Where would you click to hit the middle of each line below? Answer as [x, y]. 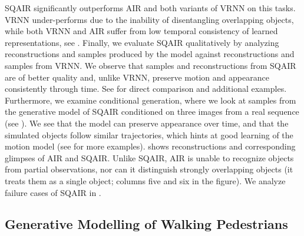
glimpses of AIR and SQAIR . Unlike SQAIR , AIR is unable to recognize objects [149, 157]
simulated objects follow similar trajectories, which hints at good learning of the [149, 134]
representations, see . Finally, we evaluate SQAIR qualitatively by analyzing [142, 42]
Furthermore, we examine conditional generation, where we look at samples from [151, 100]
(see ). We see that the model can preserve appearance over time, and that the [147, 123]
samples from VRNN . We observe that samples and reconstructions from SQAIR [151, 65]
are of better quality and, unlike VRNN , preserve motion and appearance [137, 77]
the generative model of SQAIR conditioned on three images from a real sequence [152, 112]
